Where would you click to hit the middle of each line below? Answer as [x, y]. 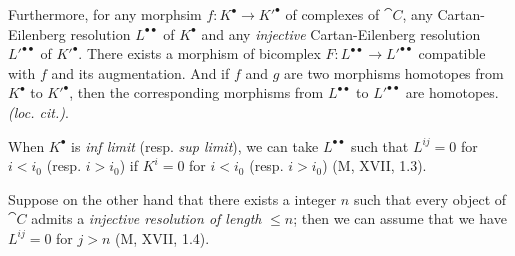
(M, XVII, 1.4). [162, 237]
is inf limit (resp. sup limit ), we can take [195, 145]
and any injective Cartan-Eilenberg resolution [341, 33]
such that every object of [430, 198]
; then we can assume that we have [400, 218]
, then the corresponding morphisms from [196, 92]
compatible [452, 53]
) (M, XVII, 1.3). [374, 165]
